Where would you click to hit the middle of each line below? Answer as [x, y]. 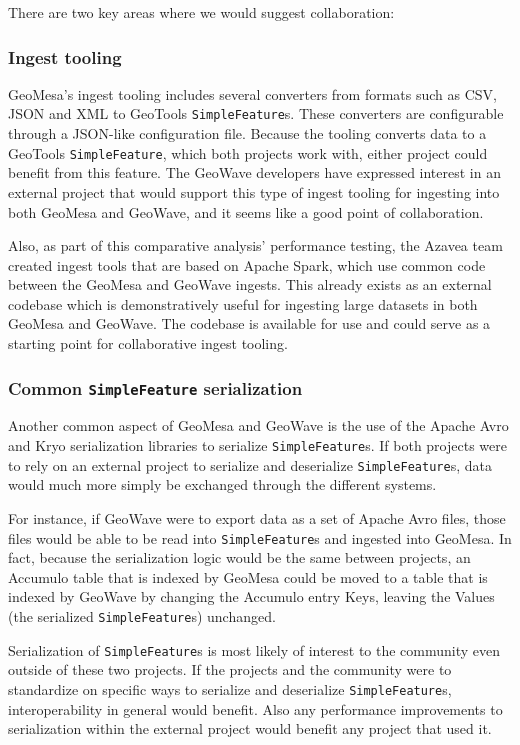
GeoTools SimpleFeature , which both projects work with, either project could [248, 152]
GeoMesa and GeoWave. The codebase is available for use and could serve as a [249, 323]
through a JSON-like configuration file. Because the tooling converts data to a [247, 133]
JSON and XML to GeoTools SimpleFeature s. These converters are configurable [256, 113]
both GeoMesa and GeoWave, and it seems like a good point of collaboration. [246, 211]
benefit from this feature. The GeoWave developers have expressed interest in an [254, 172]
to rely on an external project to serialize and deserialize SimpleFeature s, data [250, 464]
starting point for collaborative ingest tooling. [148, 343]
